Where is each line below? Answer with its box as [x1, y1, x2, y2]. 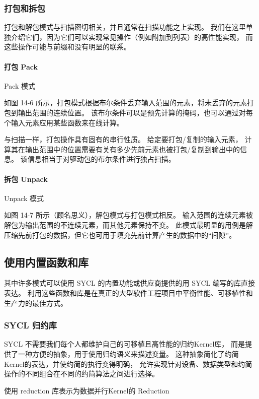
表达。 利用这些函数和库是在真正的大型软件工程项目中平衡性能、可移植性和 [4, 287, 253, 298]
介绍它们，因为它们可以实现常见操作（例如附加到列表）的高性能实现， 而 [11, 31, 253, 42]
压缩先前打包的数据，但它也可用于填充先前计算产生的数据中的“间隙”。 [4, 229, 236, 240]
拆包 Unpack [4, 173, 48, 184]
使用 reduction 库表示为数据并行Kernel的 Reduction [4, 385, 169, 395]
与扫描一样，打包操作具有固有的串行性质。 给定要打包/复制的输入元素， [4, 134, 242, 145]
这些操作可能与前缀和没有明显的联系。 [4, 41, 131, 52]
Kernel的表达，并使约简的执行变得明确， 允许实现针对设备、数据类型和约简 [4, 358, 252, 369]
